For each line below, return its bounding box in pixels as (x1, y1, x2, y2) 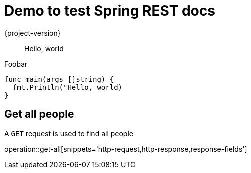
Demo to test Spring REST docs (4, 2, 215, 19)
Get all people (4, 108, 74, 121)
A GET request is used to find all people (4, 129, 133, 138)
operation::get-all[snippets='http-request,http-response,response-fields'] (4, 144, 247, 153)
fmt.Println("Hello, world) (12, 83, 123, 91)
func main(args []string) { (4, 75, 114, 83)
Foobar (4, 59, 28, 68)
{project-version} (4, 28, 61, 37)
